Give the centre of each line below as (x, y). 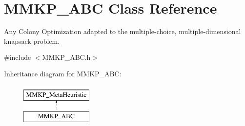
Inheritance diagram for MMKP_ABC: (63, 73)
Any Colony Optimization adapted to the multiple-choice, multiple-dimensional (122, 31)
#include (18, 57)
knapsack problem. (32, 41)
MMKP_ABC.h (66, 57)
